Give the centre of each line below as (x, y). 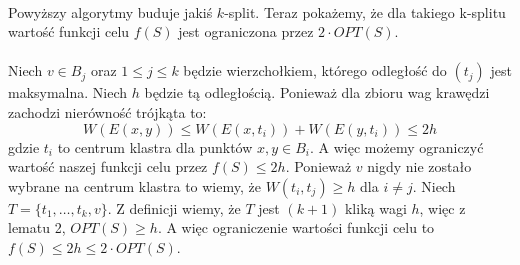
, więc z (442, 207)
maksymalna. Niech (68, 92)
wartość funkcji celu (69, 31)
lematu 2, (37, 227)
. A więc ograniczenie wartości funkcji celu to (296, 227)
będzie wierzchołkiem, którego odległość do (315, 70)
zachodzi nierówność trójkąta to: (107, 111)
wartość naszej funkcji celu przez (108, 166)
